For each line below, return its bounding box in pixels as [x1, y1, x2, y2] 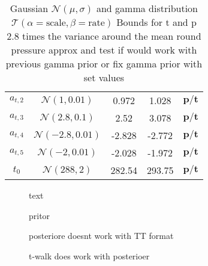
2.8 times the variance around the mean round [7, 29, 201, 43]
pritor [29, 209, 50, 221]
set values [83, 70, 125, 84]
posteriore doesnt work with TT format [29, 229, 174, 242]
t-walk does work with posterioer [29, 249, 150, 262]
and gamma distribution [96, 1, 198, 15]
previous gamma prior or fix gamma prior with [5, 57, 203, 70]
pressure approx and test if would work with [11, 43, 197, 57]
